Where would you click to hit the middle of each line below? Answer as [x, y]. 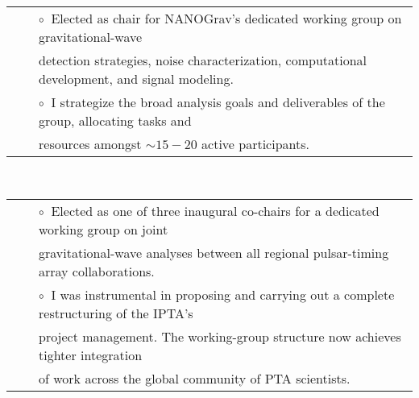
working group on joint [104, 229]
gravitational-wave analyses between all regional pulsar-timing [214, 252]
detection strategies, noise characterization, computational [203, 60]
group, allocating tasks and [115, 120]
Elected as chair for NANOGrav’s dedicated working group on [226, 18]
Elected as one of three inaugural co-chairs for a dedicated [215, 210]
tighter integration [91, 354]
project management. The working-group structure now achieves [220, 336]
